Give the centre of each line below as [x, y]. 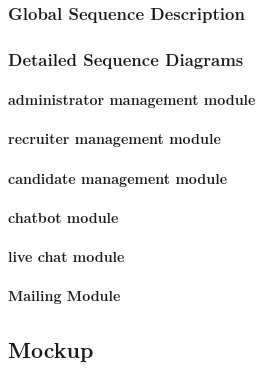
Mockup [51, 349]
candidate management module [118, 177]
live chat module [66, 256]
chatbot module [63, 216]
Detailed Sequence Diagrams [126, 58]
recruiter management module [114, 138]
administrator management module [132, 99]
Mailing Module [64, 295]
